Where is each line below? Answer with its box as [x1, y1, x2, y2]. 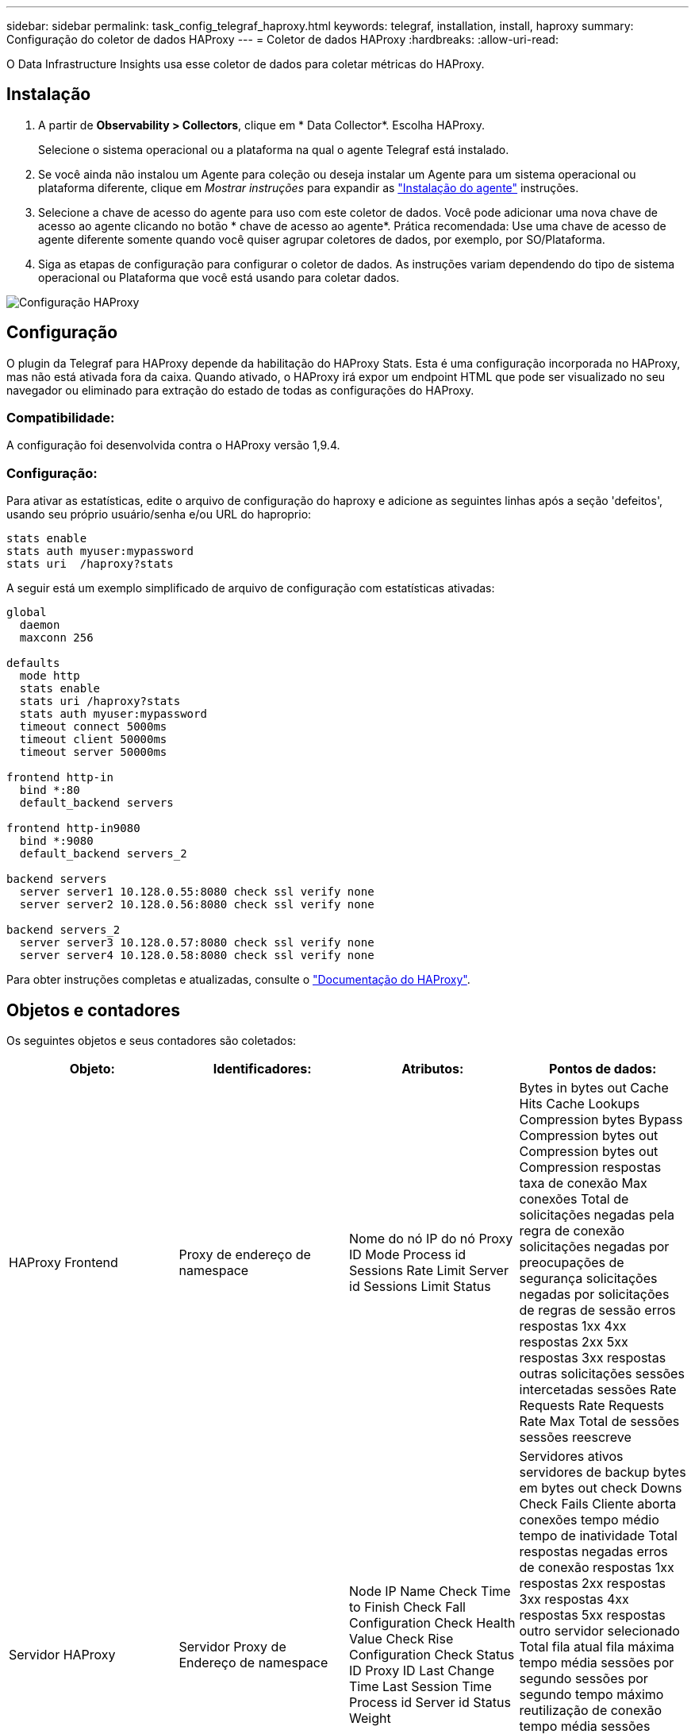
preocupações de [519, 1254, 624, 1271]
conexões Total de [519, 1191, 629, 1208]
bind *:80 [19, 784, 80, 797]
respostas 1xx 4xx [519, 1318, 627, 1335]
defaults [6, 657, 60, 670]
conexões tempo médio [519, 1512, 659, 1528]
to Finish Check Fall [349, 1599, 466, 1616]
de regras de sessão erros [519, 1302, 676, 1319]
